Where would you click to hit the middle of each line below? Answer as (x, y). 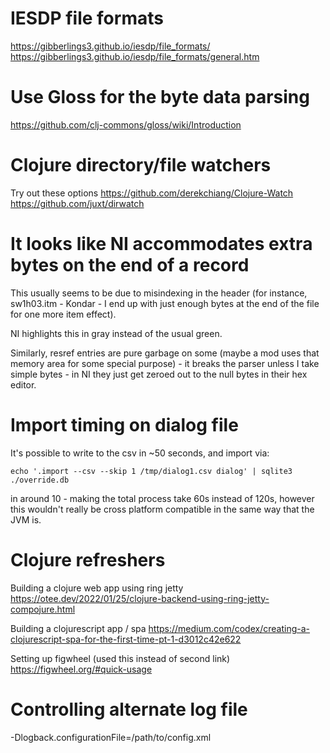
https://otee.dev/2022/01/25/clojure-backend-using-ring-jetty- (140, 598)
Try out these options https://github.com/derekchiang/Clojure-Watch (152, 193)
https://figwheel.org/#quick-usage (81, 669)
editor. (23, 384)
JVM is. (26, 519)
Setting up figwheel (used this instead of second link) (120, 658)
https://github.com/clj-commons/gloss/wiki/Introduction (126, 124)
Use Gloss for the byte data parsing (160, 97)
